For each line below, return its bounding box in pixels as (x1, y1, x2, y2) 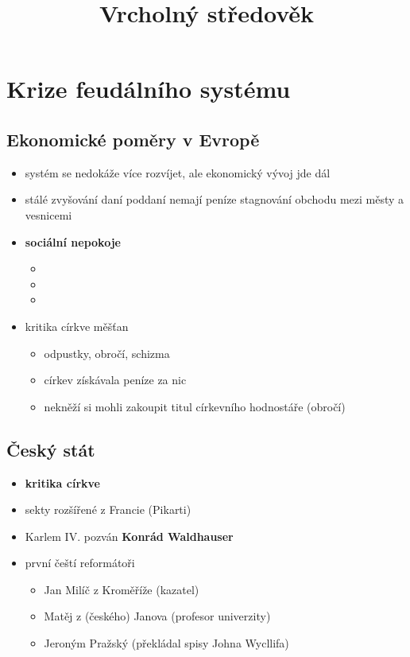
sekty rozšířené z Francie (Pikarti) (25, 501, 191, 518)
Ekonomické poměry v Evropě (6, 126, 260, 151)
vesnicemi (25, 206, 72, 223)
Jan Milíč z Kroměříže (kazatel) (44, 581, 199, 597)
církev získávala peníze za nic (44, 371, 187, 388)
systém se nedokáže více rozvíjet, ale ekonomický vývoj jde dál (25, 164, 331, 181)
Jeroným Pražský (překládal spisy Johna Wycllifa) (44, 635, 289, 651)
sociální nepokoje (25, 233, 121, 250)
